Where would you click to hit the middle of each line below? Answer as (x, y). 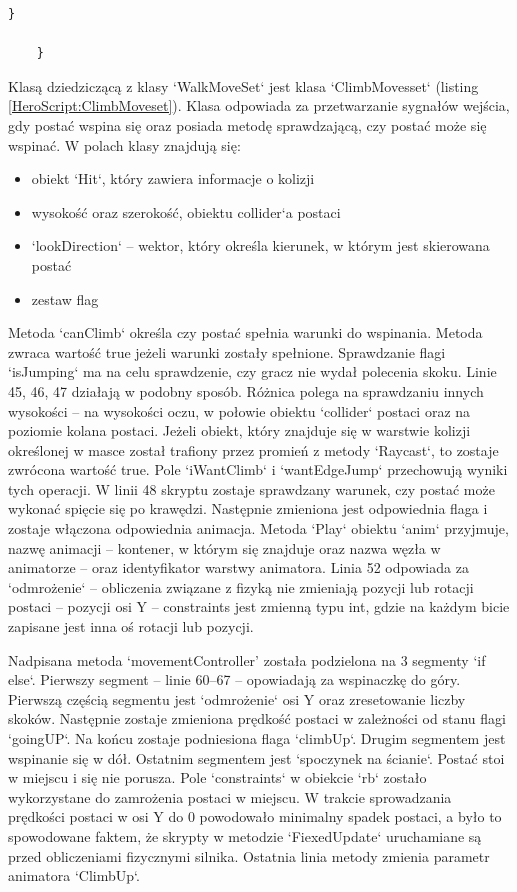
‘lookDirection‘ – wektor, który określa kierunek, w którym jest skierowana (260, 245)
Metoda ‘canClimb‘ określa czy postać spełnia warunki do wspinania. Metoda (245, 332)
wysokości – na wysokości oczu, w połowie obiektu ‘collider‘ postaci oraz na (239, 410)
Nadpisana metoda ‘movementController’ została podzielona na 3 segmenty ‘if (247, 659)
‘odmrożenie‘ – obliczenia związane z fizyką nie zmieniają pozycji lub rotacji (241, 586)
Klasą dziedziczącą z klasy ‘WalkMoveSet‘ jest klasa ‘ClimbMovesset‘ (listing (243, 85)
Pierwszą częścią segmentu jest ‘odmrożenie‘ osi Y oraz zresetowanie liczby (237, 698)
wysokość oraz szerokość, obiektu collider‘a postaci (186, 211)
